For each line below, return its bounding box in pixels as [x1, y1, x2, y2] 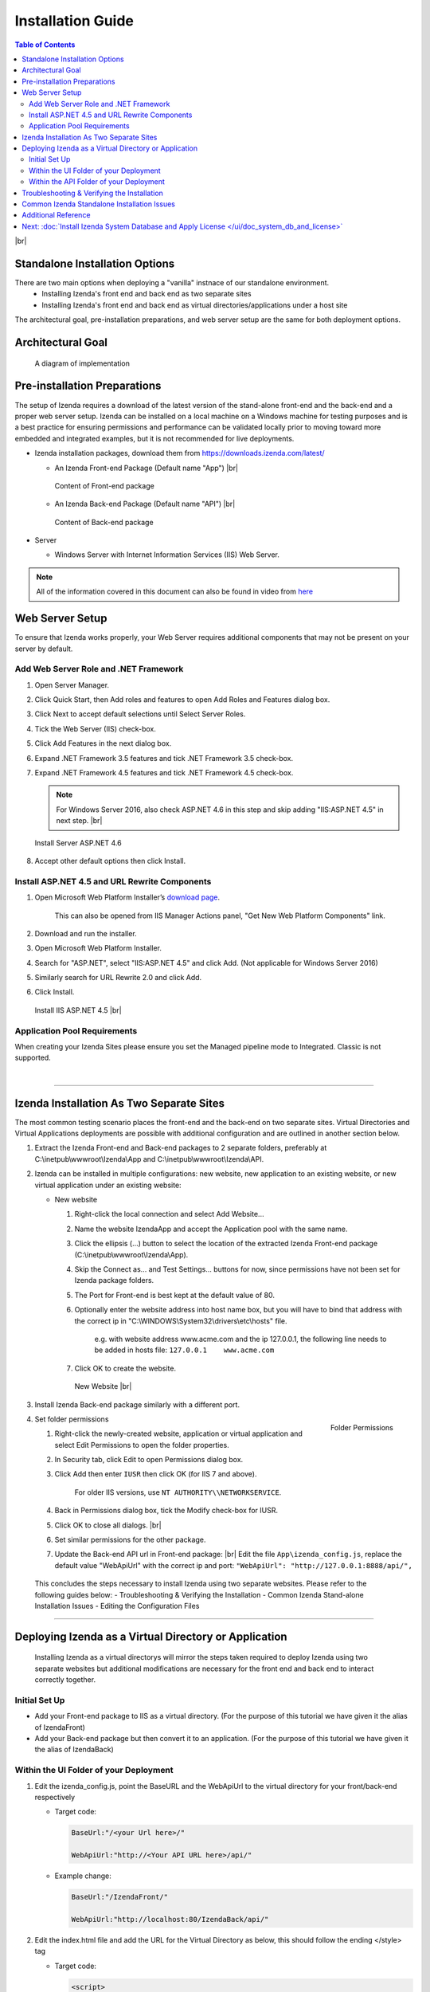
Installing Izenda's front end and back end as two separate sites [41, 289, 252, 299]
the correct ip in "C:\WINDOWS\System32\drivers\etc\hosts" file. [74, 1316, 287, 1326]
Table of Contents [14, 40, 76, 49]
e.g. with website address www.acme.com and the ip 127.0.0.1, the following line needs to [94, 1334, 387, 1343]
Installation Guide [14, 12, 135, 29]
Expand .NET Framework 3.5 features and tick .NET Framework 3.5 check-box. [34, 753, 294, 763]
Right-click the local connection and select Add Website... [74, 1210, 264, 1219]
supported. [14, 1053, 51, 1063]
